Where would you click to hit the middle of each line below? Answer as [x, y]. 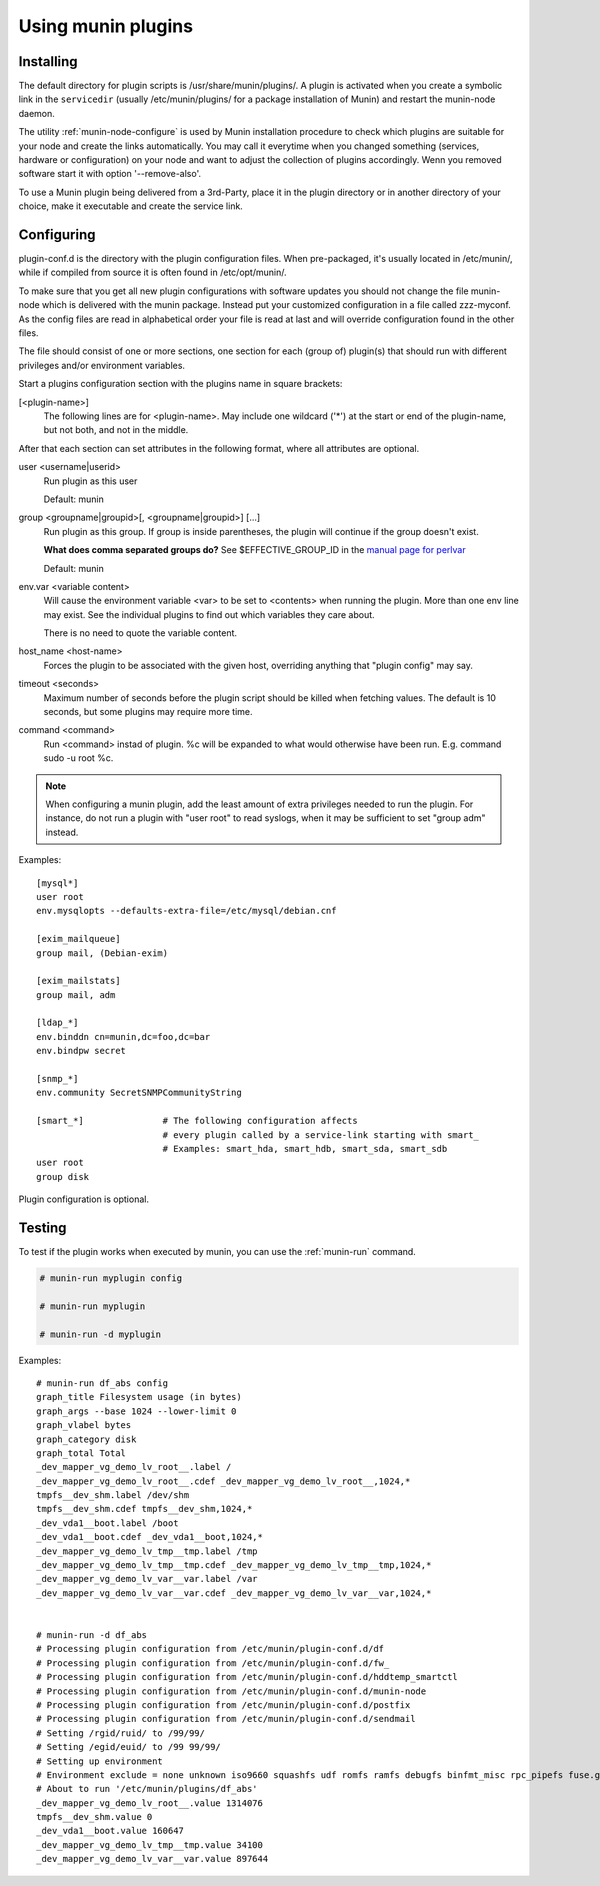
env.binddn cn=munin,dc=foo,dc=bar [123, 1036]
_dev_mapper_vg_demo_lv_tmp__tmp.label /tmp [147, 1551]
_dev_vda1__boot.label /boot [107, 1523]
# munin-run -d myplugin [100, 1334]
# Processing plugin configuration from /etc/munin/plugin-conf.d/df [210, 1649]
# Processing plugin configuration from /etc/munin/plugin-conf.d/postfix [223, 1704]
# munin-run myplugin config [111, 1278]
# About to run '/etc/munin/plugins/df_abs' [147, 1789]
